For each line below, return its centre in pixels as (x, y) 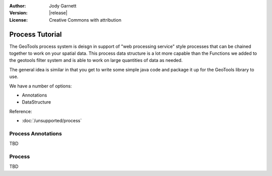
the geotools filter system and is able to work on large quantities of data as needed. (96, 60)
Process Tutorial (36, 34)
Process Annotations (36, 133)
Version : (18, 13)
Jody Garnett (63, 6)
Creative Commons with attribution (85, 20)
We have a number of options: (41, 86)
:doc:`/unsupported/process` (52, 121)
